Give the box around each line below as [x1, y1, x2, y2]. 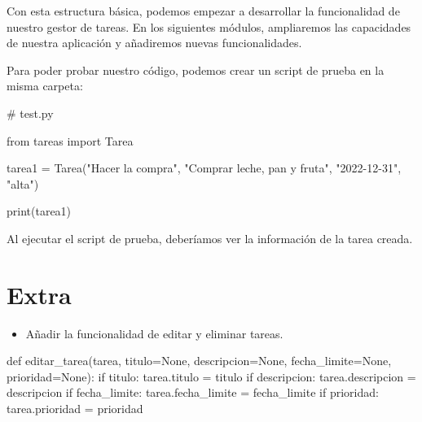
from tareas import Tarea [7, 132, 134, 149]
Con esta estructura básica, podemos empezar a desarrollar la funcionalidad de [7, 2, 400, 19]
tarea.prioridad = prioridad [7, 400, 143, 417]
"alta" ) [7, 175, 39, 192]
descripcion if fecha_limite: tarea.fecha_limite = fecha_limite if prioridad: [7, 384, 379, 401]
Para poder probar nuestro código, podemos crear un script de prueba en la [7, 61, 385, 78]
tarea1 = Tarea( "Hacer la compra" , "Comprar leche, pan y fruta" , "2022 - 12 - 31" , [7, 159, 402, 176]
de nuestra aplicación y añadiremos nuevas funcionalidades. [7, 34, 302, 51]
